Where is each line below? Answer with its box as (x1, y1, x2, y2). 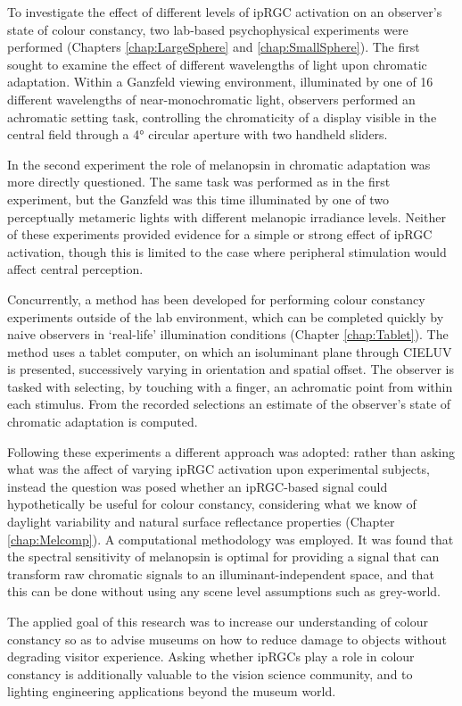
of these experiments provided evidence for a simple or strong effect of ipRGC (7, 225, 433, 244)
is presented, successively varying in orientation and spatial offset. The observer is (7, 360, 454, 378)
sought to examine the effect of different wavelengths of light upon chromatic (7, 54, 427, 73)
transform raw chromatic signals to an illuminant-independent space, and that (7, 564, 434, 583)
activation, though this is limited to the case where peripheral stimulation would (7, 242, 447, 261)
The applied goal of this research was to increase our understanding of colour (7, 612, 428, 630)
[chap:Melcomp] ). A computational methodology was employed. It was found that (7, 529, 454, 548)
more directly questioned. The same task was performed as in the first (7, 172, 391, 191)
